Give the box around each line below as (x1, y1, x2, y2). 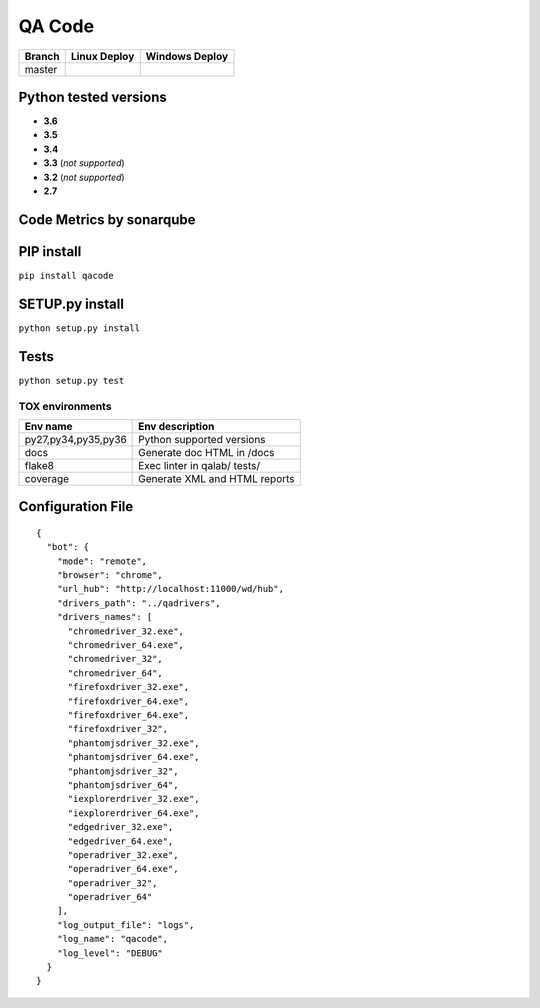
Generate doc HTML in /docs (138, 445, 275, 459)
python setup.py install (18, 322, 140, 334)
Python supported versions (138, 432, 266, 446)
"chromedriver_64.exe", (67, 640, 185, 651)
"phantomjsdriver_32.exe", (67, 737, 200, 749)
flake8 (24, 458, 55, 472)
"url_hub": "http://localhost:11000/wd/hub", (56, 583, 285, 595)
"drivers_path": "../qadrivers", (56, 597, 222, 609)
